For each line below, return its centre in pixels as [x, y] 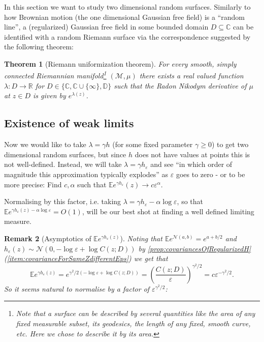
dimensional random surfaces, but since [65, 154]
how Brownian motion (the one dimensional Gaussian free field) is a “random [124, 17]
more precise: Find [33, 184]
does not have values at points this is [192, 154]
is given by [49, 95]
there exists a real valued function [191, 76]
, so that [190, 201]
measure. [18, 221]
